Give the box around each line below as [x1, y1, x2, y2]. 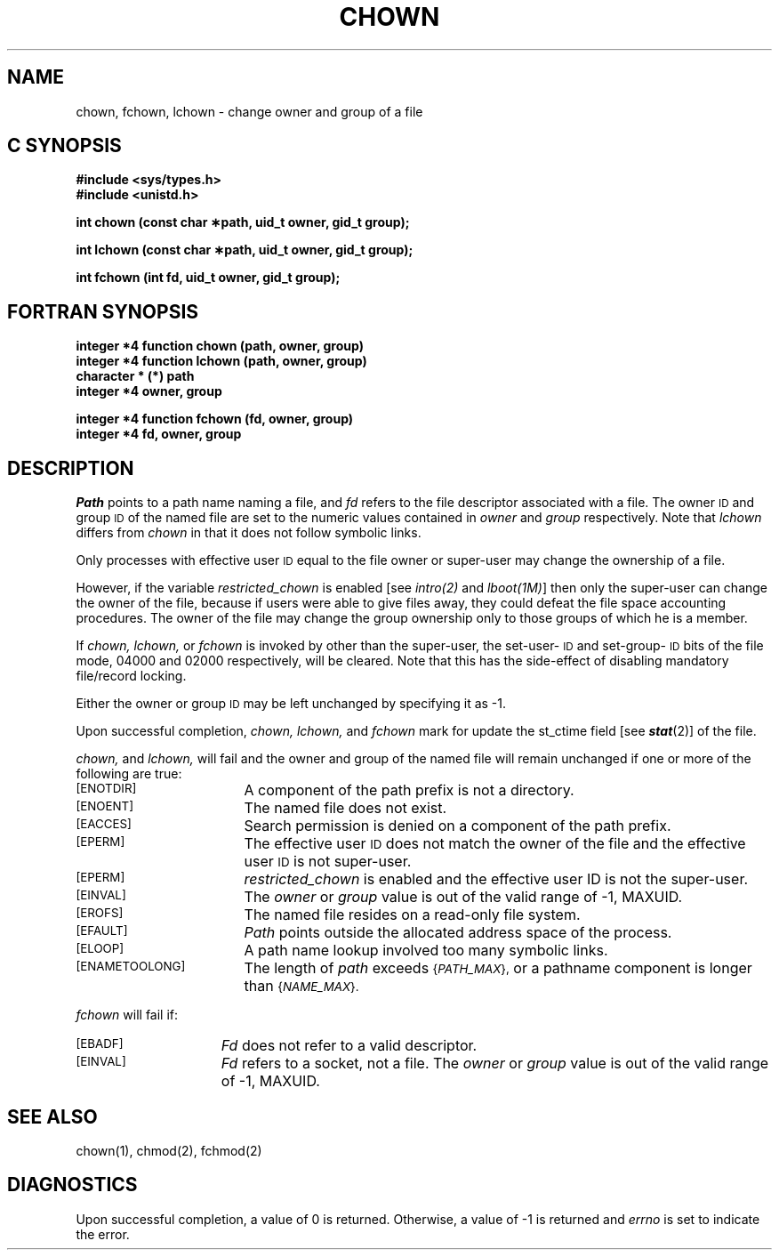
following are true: [76, 766, 182, 782]
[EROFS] [76, 906, 124, 921]
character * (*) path [76, 368, 195, 384]
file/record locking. [76, 668, 187, 684]
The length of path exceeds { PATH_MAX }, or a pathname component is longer [244, 959, 752, 978]
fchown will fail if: [76, 1007, 179, 1023]
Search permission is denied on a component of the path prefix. [244, 817, 671, 835]
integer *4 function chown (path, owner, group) [76, 338, 364, 354]
